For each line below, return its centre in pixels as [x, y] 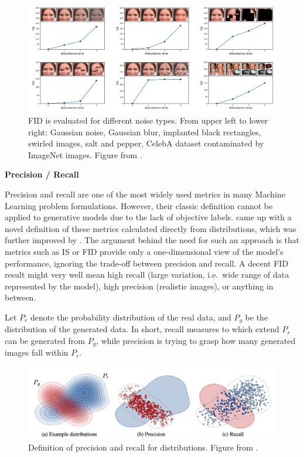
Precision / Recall [42, 174]
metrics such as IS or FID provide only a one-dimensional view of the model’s [144, 251]
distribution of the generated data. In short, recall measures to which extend [142, 329]
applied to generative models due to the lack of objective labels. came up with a [148, 217]
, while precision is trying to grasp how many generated [196, 340]
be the [257, 317]
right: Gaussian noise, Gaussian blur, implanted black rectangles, [145, 132]
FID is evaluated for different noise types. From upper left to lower [148, 120]
